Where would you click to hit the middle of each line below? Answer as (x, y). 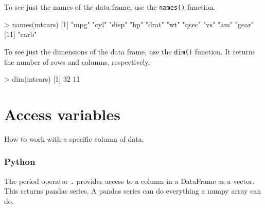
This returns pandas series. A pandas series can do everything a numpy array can (133, 191)
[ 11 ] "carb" (21, 34)
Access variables (62, 114)
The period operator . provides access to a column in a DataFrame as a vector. (129, 181)
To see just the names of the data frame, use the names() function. (110, 7)
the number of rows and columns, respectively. (77, 61)
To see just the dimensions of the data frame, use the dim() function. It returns (130, 51)
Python (20, 162)
